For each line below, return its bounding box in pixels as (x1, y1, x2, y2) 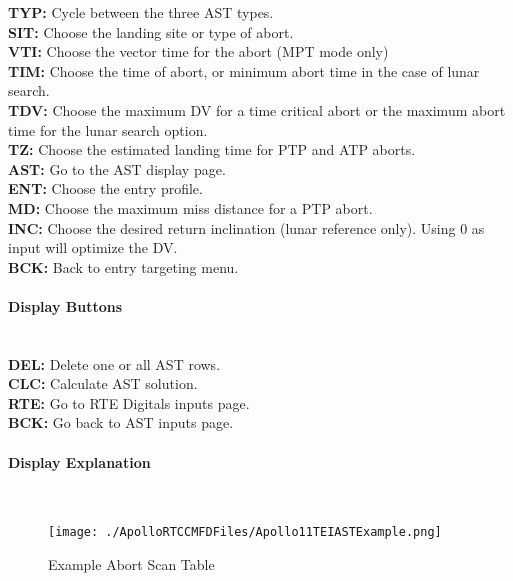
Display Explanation (8, 451, 151, 472)
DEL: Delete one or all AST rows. (8, 353, 221, 374)
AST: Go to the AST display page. (8, 158, 226, 179)
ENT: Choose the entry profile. (8, 178, 203, 199)
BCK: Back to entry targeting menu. (8, 256, 239, 277)
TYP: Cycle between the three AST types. (8, 2, 274, 22)
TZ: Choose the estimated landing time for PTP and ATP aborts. (8, 139, 416, 160)
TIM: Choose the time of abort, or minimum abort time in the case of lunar (8, 60, 480, 81)
